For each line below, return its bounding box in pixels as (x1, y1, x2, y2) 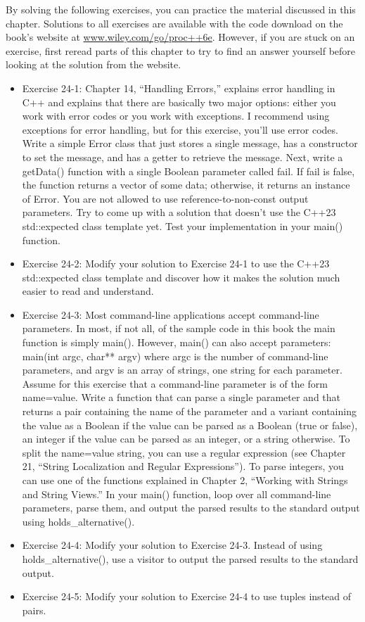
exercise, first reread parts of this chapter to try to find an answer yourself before (6, 43, 356, 58)
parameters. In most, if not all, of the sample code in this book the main (22, 321, 335, 336)
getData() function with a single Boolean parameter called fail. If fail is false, (22, 163, 355, 178)
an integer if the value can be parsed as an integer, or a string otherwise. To (22, 431, 350, 446)
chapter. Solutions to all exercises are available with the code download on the (6, 15, 343, 30)
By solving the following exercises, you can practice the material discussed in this (6, 2, 356, 16)
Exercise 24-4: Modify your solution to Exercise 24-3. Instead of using (22, 538, 323, 552)
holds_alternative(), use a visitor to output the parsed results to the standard (22, 551, 359, 566)
